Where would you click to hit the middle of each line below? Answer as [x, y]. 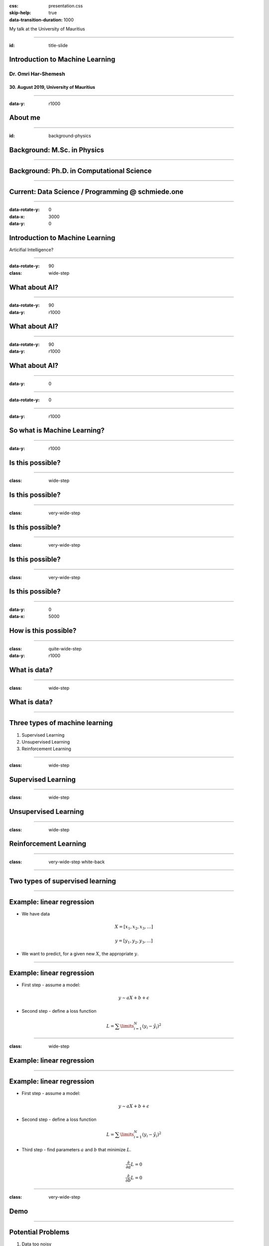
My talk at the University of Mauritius [47, 29]
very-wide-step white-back [76, 862]
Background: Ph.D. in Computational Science [80, 171]
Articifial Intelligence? [31, 250]
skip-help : [20, 13]
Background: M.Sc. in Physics [57, 150]
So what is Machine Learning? [57, 430]
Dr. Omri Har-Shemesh [37, 74]
